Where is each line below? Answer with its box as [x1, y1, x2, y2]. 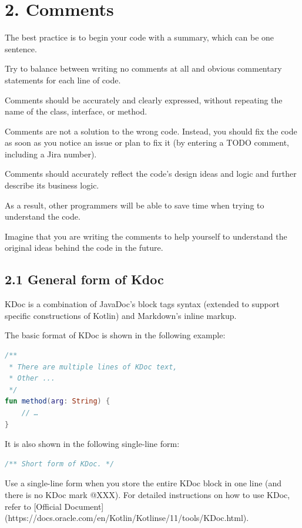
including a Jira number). [5, 147, 97, 160]
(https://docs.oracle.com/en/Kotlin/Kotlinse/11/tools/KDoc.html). [5, 512, 249, 524]
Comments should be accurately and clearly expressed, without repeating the [5, 93, 283, 106]
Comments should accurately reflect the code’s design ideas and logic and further [5, 167, 297, 180]
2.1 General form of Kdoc [5, 270, 164, 288]
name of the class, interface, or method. [5, 105, 147, 117]
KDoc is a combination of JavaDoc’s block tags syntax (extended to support [5, 298, 280, 310]
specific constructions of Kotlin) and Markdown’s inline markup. [5, 309, 237, 321]
